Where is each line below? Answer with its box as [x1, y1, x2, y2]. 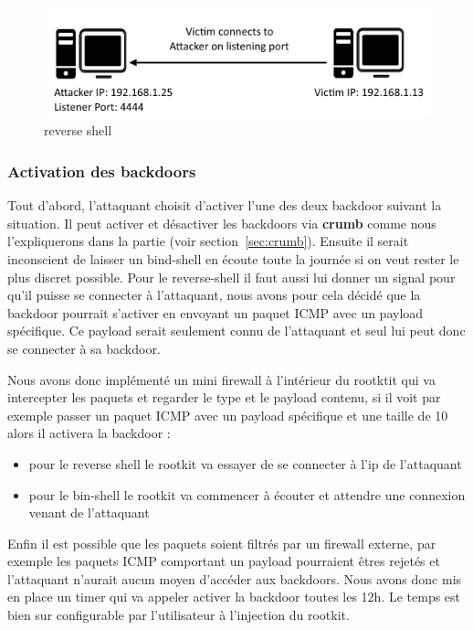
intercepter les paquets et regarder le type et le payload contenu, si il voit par [7, 388, 441, 407]
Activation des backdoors [7, 159, 196, 182]
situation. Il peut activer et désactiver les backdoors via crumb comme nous [7, 213, 436, 232]
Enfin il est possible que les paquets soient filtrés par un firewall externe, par [7, 533, 436, 552]
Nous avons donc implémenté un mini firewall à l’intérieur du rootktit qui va [7, 369, 436, 389]
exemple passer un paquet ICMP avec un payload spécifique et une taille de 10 [7, 405, 448, 424]
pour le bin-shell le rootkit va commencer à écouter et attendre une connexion [28, 485, 466, 504]
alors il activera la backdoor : [7, 423, 171, 443]
